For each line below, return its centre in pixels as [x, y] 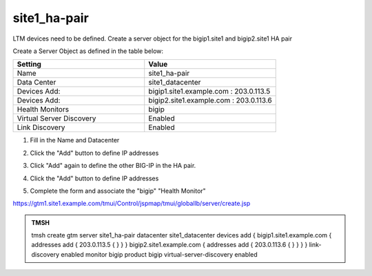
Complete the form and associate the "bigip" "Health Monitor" [118, 191]
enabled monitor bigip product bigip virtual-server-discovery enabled [159, 254]
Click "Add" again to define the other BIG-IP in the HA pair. [113, 166]
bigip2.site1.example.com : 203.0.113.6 [210, 100]
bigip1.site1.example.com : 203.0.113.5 [209, 92]
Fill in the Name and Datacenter [75, 140]
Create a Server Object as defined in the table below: [88, 51]
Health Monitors [43, 109]
